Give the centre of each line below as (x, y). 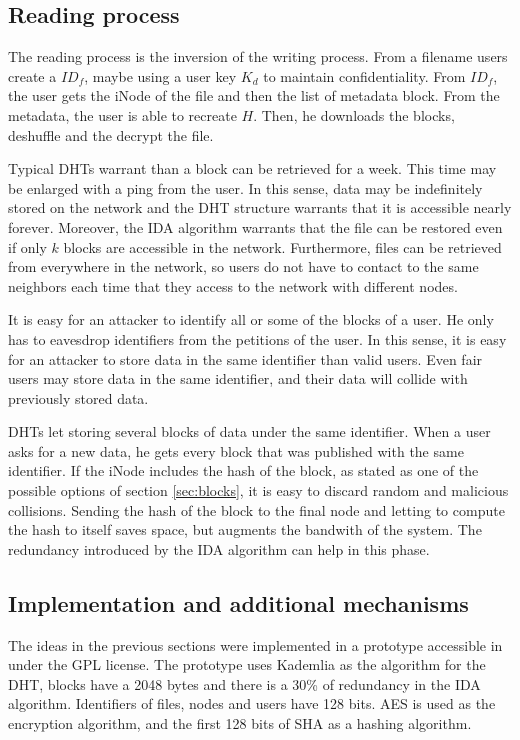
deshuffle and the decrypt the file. (111, 134)
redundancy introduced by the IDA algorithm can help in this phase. (219, 548)
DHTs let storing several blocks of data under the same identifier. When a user (249, 431)
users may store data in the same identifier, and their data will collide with (238, 378)
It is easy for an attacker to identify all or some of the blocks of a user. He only (251, 319)
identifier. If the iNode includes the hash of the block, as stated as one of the (243, 470)
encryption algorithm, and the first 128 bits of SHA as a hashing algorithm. (240, 723)
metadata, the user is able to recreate (122, 114)
